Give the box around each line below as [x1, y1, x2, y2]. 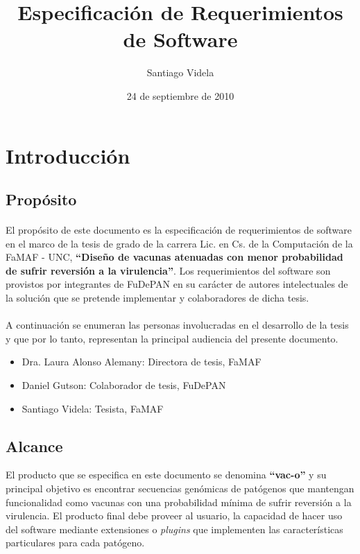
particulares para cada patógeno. [6, 535, 145, 550]
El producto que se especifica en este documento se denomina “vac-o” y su [6, 467, 327, 482]
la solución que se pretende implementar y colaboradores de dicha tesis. [6, 291, 309, 305]
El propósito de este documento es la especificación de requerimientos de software [6, 223, 352, 237]
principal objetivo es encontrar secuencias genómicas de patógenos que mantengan [6, 481, 354, 495]
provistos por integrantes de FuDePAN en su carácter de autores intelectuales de [6, 277, 348, 291]
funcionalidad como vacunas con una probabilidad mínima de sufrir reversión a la [6, 494, 352, 509]
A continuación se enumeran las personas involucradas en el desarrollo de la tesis [6, 318, 349, 332]
